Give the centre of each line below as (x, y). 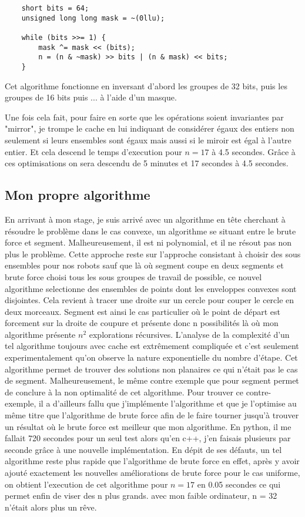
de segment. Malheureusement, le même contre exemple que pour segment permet (152, 380)
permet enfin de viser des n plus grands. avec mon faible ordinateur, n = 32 (141, 496)
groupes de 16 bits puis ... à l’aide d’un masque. (91, 97)
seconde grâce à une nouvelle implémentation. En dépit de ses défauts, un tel (143, 449)
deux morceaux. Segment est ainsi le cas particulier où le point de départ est (143, 311)
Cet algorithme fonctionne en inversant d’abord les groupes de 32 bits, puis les (146, 85)
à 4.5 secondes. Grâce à (254, 151)
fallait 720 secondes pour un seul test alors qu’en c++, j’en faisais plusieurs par (148, 438)
